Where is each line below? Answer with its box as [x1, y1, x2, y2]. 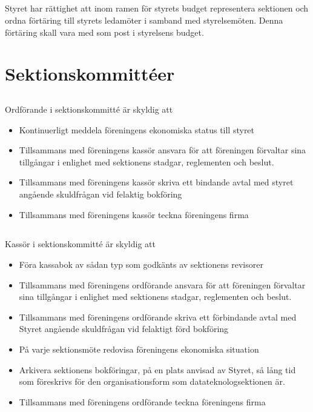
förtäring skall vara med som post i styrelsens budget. [5, 25, 204, 38]
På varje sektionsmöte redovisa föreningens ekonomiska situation [19, 343, 259, 356]
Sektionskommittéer [5, 61, 175, 86]
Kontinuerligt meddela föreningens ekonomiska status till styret [19, 123, 255, 136]
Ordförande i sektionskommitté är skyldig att [5, 102, 173, 115]
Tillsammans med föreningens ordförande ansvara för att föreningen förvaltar [19, 278, 306, 291]
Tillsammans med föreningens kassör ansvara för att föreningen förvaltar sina [19, 144, 306, 156]
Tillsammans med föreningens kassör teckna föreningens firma [19, 208, 249, 221]
